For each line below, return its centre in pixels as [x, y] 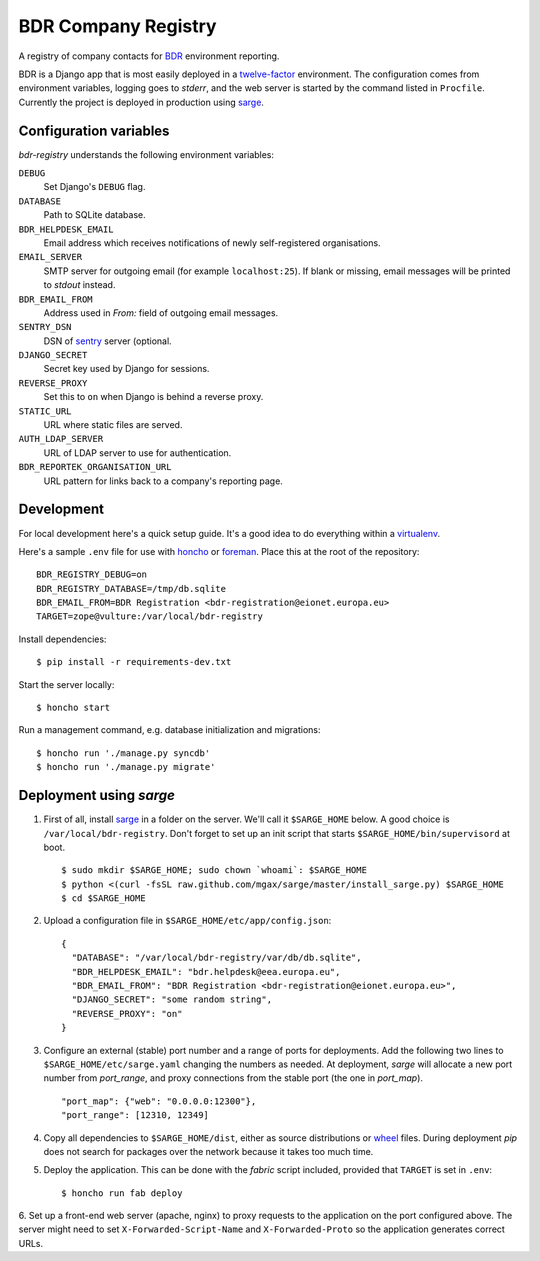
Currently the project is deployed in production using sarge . [141, 102]
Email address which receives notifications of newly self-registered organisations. [212, 242]
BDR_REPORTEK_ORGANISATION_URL [95, 467]
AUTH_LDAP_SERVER [61, 439]
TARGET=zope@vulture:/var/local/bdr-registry [150, 616]
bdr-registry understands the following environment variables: [146, 154]
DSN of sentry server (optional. [107, 341]
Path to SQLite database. [95, 215]
